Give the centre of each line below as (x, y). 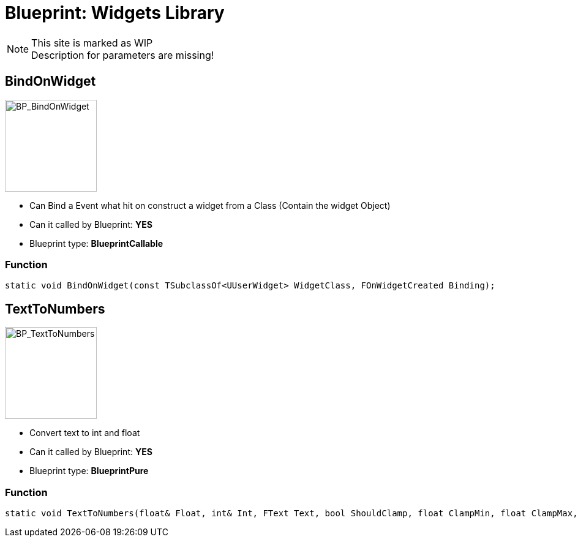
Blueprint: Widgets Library (115, 13)
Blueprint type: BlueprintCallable (96, 243)
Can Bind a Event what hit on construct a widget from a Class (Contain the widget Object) (210, 205)
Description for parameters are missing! (123, 55)
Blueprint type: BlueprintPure (89, 471)
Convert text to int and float (85, 433)
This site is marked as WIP (92, 43)
